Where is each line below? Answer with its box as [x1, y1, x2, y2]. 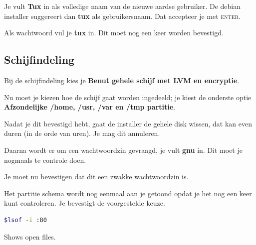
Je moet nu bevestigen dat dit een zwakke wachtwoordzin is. [4, 171, 189, 182]
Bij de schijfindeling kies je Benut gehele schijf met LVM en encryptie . [4, 75, 240, 85]
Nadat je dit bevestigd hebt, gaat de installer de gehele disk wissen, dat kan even [4, 118, 253, 128]
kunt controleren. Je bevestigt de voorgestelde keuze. [4, 198, 165, 208]
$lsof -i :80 [4, 216, 47, 224]
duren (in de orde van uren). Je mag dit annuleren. [4, 128, 160, 138]
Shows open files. [4, 231, 56, 242]
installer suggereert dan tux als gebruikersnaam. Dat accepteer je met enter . [4, 10, 241, 21]
